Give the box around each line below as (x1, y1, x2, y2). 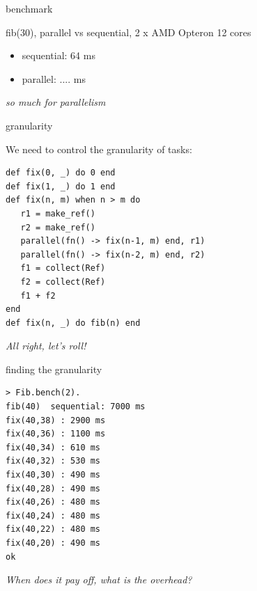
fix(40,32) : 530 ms (6, 456, 101, 466)
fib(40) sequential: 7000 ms (6, 402, 146, 412)
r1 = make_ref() (20, 208, 95, 219)
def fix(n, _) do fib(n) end (6, 317, 141, 328)
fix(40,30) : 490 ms (6, 470, 101, 480)
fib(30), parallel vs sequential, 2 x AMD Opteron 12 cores (6, 24, 251, 39)
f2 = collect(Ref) (20, 276, 106, 287)
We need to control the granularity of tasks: (6, 141, 192, 156)
